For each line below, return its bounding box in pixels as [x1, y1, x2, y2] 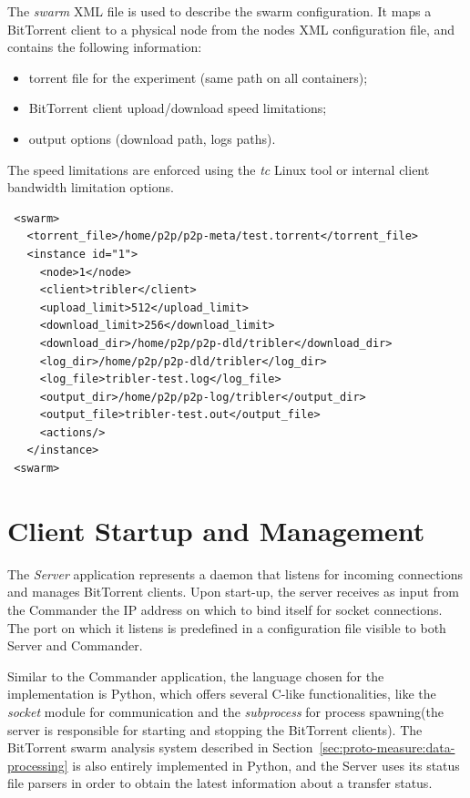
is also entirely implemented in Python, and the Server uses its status [72, 755, 460, 774]
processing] [7, 755, 68, 774]
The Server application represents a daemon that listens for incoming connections [7, 564, 463, 583]
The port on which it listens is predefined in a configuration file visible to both [7, 618, 446, 637]
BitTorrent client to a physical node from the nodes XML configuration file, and [7, 19, 455, 38]
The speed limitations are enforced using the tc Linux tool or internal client [7, 159, 430, 179]
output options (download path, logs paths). [28, 128, 276, 148]
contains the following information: [7, 37, 202, 56]
